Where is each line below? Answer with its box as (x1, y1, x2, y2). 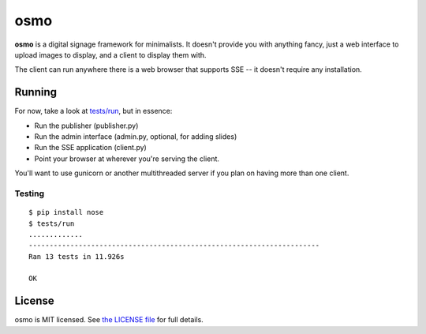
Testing (14, 188, 45, 199)
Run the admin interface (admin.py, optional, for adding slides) (34, 132, 237, 141)
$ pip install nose (28, 208, 104, 217)
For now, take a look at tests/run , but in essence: (14, 107, 173, 116)
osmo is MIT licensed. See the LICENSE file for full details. (14, 315, 204, 325)
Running (14, 85, 58, 99)
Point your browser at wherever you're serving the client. (34, 154, 220, 163)
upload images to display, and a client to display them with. (14, 50, 207, 59)
